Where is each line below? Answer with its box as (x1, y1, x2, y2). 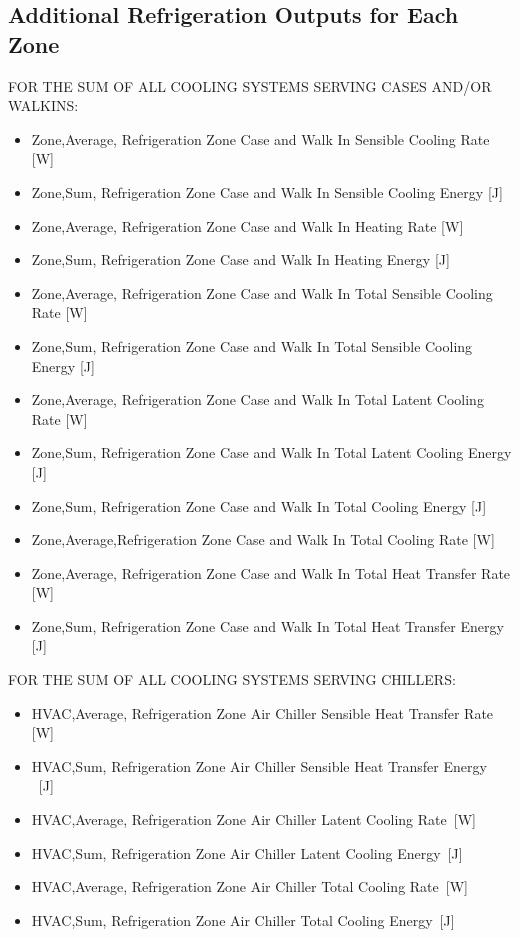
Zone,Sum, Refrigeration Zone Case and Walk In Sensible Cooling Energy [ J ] (31, 181, 503, 202)
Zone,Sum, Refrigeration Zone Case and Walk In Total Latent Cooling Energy (31, 442, 512, 463)
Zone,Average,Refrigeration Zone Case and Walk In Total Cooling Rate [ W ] (31, 529, 495, 550)
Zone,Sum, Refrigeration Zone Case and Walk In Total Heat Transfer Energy (31, 615, 504, 636)
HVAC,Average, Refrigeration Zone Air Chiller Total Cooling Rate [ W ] (31, 876, 468, 897)
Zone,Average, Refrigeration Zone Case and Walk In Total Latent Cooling (31, 389, 484, 410)
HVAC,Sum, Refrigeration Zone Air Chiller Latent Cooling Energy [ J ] (31, 842, 463, 863)
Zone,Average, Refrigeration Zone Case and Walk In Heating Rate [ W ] (31, 215, 464, 236)
